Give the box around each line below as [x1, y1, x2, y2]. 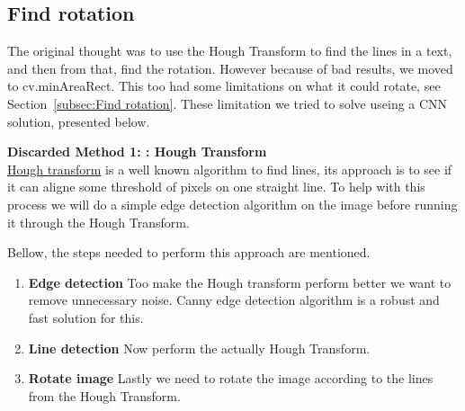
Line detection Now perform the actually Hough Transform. [28, 338, 371, 357]
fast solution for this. [28, 308, 144, 326]
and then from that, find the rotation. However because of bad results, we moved [7, 58, 453, 77]
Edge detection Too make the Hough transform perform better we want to [28, 273, 452, 291]
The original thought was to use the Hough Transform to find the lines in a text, [7, 41, 452, 60]
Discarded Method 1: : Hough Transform [7, 142, 267, 161]
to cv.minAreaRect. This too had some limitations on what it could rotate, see [7, 76, 441, 95]
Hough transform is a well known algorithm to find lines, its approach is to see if [7, 159, 452, 178]
